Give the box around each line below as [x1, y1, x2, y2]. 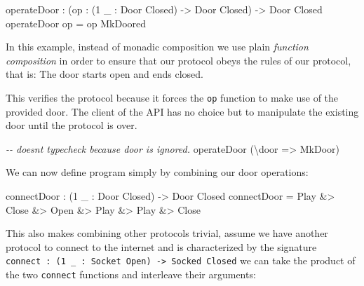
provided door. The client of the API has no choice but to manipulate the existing [6, 104, 359, 118]
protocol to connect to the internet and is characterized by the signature [6, 239, 317, 254]
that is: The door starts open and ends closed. [6, 67, 204, 81]
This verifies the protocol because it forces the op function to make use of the [6, 90, 339, 104]
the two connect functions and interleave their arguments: [6, 267, 256, 282]
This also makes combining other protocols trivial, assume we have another [6, 226, 328, 240]
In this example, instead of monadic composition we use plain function [6, 39, 309, 54]
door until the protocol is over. [6, 118, 137, 132]
